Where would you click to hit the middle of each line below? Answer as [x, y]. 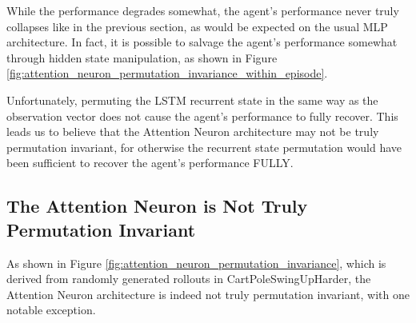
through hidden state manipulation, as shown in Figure [142, 57]
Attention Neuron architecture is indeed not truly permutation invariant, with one [208, 294]
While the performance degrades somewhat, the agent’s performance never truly [203, 10]
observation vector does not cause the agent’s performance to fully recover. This [202, 116]
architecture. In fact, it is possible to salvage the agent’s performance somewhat [202, 42]
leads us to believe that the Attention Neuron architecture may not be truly [193, 132]
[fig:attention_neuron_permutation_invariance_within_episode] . [167, 73]
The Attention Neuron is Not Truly [157, 206]
